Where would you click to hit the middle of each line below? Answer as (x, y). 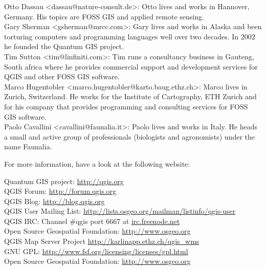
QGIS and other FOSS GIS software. (62, 76)
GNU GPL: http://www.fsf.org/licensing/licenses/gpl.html (96, 251)
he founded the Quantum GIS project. (64, 46)
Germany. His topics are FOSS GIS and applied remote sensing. (104, 16)
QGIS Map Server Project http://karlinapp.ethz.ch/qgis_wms (102, 241)
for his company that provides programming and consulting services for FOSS (126, 106)
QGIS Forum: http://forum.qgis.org (60, 191)
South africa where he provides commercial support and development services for (131, 66)
